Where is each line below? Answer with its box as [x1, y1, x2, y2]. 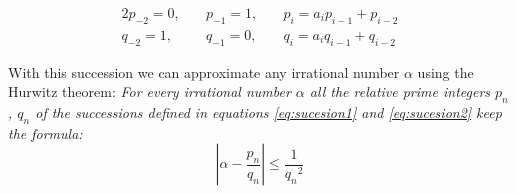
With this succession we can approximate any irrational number [8, 61, 400, 82]
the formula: [8, 122, 83, 143]
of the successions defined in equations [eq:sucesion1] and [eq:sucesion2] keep [35, 102, 502, 123]
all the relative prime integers [309, 81, 491, 102]
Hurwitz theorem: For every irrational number [8, 81, 291, 102]
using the [417, 61, 474, 82]
